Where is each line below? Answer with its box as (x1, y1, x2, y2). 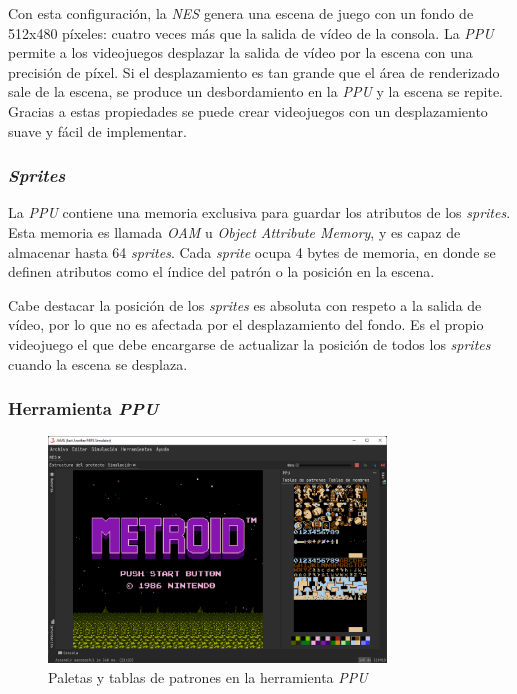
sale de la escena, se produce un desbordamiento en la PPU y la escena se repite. (8, 81, 504, 102)
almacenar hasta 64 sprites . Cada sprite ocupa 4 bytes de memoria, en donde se (8, 241, 496, 262)
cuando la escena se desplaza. (8, 353, 188, 374)
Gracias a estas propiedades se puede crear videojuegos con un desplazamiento (8, 100, 488, 121)
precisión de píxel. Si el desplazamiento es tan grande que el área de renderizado (8, 61, 500, 82)
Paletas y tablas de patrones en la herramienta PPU (48, 666, 368, 687)
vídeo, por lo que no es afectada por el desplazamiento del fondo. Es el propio (8, 314, 484, 335)
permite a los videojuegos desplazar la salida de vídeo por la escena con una (8, 42, 473, 63)
